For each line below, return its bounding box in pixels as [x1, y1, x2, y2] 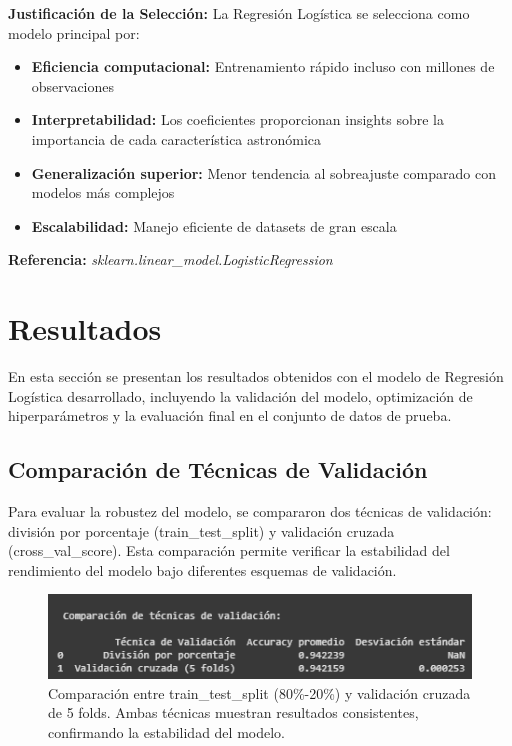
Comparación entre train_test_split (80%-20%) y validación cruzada [48, 682, 471, 703]
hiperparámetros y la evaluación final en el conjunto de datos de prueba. [8, 405, 452, 426]
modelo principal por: [8, 22, 140, 43]
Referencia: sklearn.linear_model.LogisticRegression [8, 249, 333, 270]
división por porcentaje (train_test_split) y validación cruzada [8, 520, 395, 541]
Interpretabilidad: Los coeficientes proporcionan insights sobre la [31, 109, 444, 130]
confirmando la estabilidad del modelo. [48, 722, 285, 742]
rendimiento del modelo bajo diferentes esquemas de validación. [8, 559, 397, 580]
